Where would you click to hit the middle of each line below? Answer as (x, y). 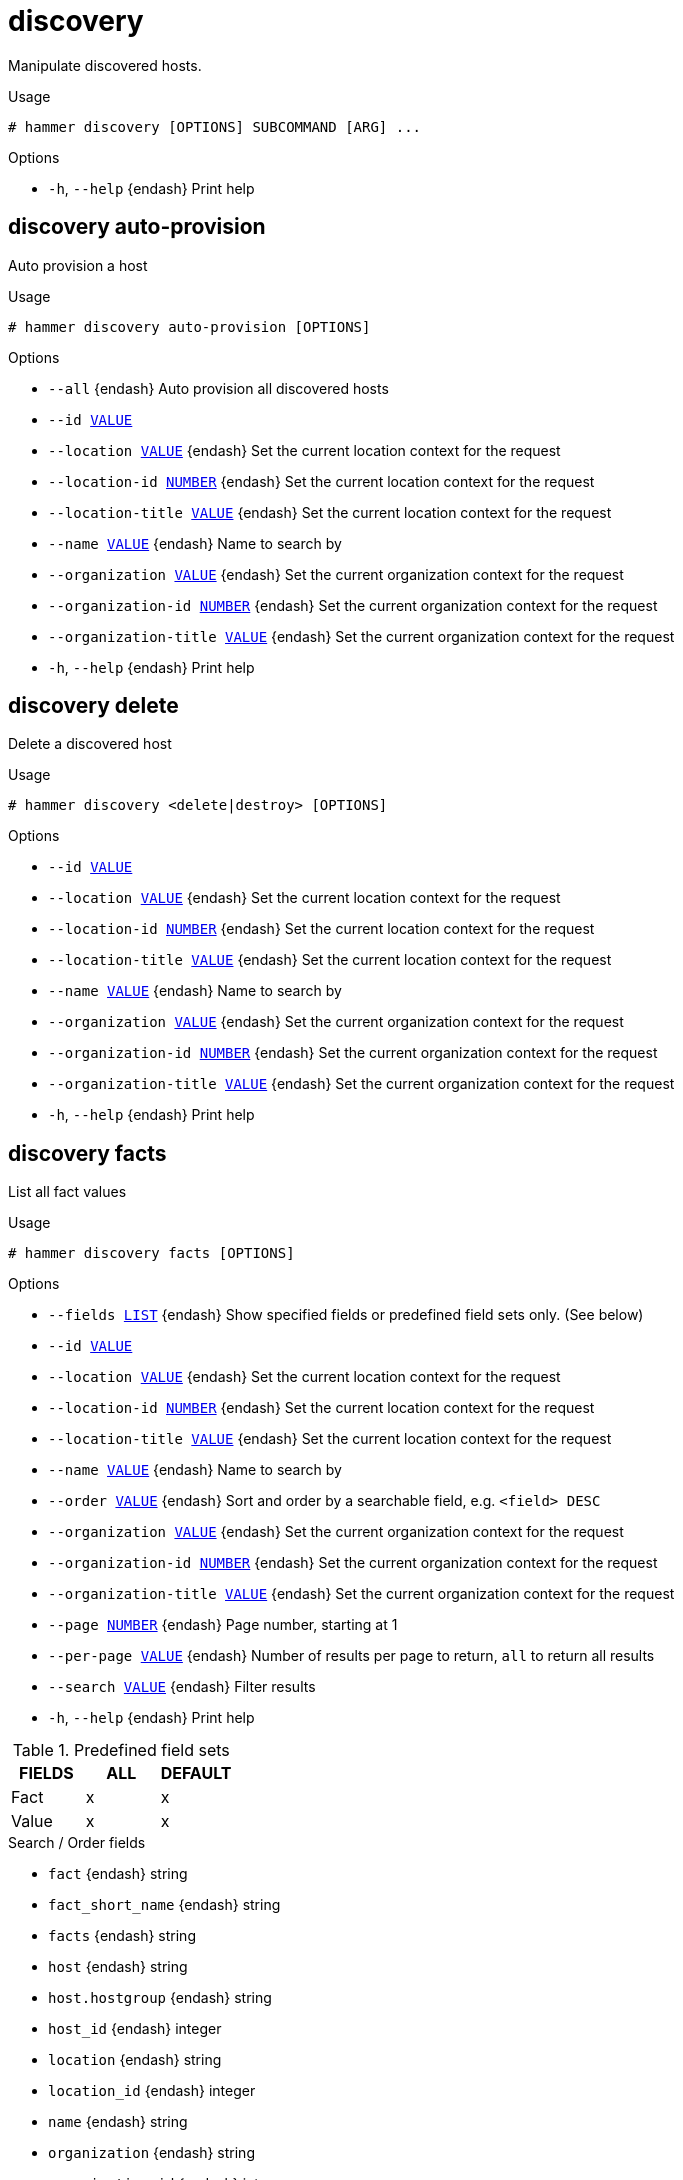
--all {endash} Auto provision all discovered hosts (218, 388)
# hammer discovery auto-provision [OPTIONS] (189, 326)
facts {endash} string (122, 1936)
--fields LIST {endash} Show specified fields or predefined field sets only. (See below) (346, 1315)
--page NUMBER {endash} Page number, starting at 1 (223, 1625)
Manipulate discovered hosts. (105, 65)
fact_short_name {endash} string (164, 1905)
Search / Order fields (77, 1843)
